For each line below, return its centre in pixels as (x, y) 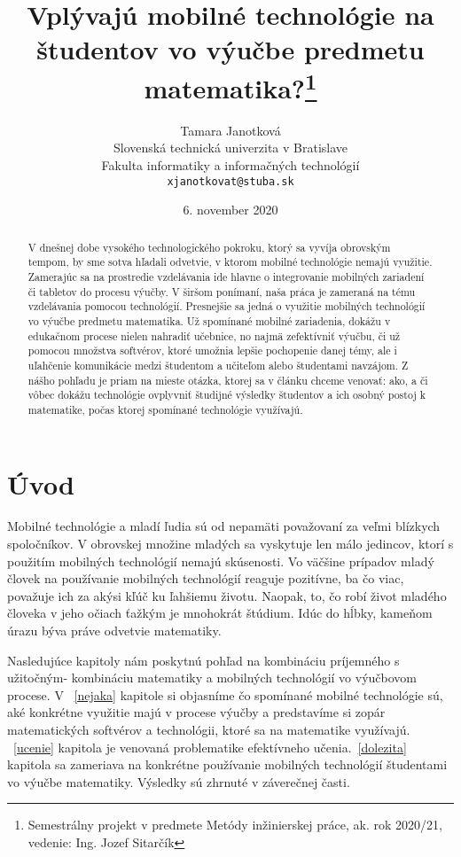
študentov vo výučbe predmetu (230, 49)
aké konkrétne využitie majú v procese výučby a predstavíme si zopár (196, 712)
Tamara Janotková (230, 130)
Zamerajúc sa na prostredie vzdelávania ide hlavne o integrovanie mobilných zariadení (226, 276)
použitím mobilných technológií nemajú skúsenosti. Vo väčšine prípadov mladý (221, 561)
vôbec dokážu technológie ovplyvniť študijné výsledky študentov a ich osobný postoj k (227, 395)
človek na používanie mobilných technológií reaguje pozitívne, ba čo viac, (206, 578)
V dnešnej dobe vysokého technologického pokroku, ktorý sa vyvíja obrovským (209, 247)
